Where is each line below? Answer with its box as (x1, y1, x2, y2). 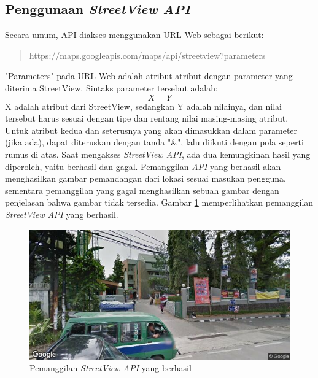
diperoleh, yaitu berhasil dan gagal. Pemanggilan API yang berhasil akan (5, 160, 281, 172)
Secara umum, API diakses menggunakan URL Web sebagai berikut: (5, 28, 264, 41)
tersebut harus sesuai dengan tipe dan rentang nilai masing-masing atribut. (5, 112, 289, 125)
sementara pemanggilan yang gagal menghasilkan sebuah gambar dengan (5, 183, 279, 196)
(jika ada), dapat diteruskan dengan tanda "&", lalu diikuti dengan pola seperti (5, 136, 304, 148)
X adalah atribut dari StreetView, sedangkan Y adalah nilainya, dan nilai (5, 99, 282, 112)
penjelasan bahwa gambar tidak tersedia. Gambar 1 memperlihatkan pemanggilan (5, 196, 314, 209)
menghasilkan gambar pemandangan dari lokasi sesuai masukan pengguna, (5, 172, 286, 185)
